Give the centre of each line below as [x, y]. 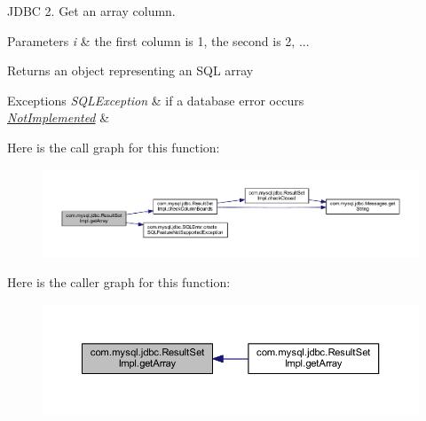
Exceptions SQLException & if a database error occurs [156, 100]
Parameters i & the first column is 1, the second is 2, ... [158, 40]
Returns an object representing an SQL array [130, 70]
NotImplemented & [59, 117]
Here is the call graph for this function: [114, 147]
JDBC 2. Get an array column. [91, 11]
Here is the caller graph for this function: [119, 282]
